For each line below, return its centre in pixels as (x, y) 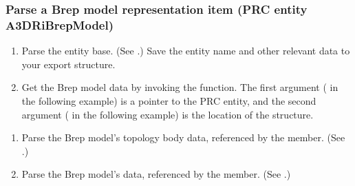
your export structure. (68, 64)
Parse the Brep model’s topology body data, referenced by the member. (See (183, 137)
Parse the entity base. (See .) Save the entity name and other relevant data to (186, 51)
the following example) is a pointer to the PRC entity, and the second (169, 100)
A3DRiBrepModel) (60, 24)
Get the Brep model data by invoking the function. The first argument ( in (180, 87)
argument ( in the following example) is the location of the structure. (168, 114)
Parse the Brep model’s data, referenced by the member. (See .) (156, 174)
